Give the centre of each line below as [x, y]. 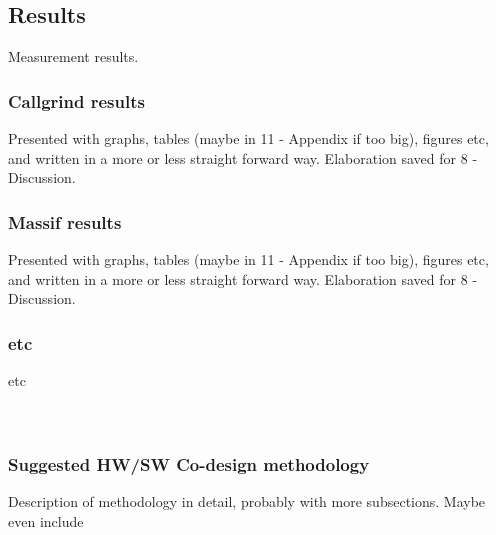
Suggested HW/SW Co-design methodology [189, 463]
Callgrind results [76, 100]
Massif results [65, 221]
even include [46, 520]
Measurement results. [73, 56]
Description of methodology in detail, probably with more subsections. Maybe [247, 501]
